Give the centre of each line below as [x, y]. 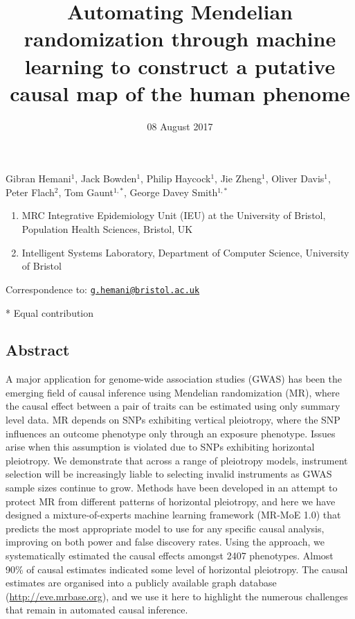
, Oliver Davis [295, 178]
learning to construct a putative [180, 66]
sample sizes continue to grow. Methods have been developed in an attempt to [172, 488]
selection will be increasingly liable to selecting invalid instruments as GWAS [169, 474]
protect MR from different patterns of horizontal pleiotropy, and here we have [171, 501]
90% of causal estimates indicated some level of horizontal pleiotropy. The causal [177, 569]
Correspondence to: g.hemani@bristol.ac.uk [103, 289]
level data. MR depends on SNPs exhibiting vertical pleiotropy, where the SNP [173, 420]
